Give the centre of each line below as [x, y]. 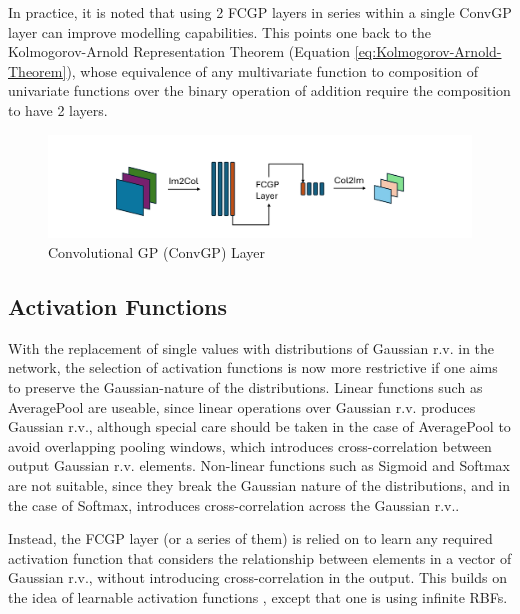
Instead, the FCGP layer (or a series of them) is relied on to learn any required [250, 538]
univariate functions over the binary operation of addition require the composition [259, 90]
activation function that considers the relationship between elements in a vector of [260, 557]
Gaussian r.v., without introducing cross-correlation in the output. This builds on [257, 577]
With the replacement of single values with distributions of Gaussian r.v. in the [251, 347]
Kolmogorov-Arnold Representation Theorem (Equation [179, 51]
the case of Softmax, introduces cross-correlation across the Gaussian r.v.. [234, 504]
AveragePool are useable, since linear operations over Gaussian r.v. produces [242, 406]
